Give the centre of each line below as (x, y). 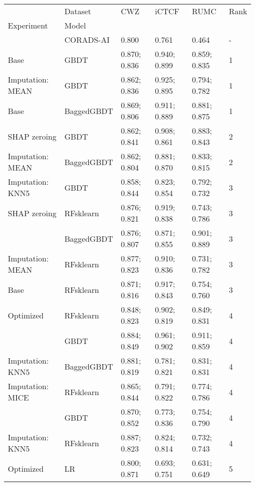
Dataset (78, 11)
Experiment (28, 25)
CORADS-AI (87, 40)
